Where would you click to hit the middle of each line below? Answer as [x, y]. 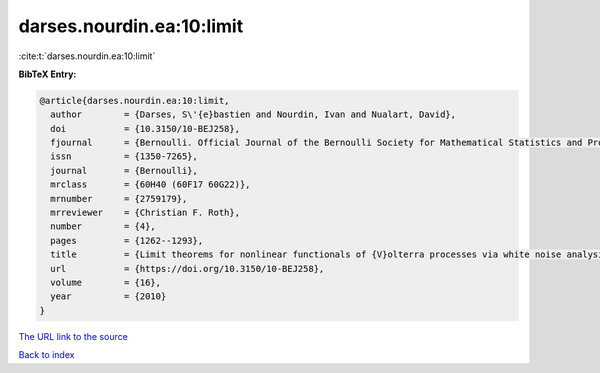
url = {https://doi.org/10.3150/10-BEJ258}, [187, 268]
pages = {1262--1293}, [127, 240]
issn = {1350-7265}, [124, 156]
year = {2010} [108, 296]
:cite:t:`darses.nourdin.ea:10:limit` [87, 56]
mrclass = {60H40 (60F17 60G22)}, [150, 184]
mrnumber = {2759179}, [119, 198]
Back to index [46, 355]
